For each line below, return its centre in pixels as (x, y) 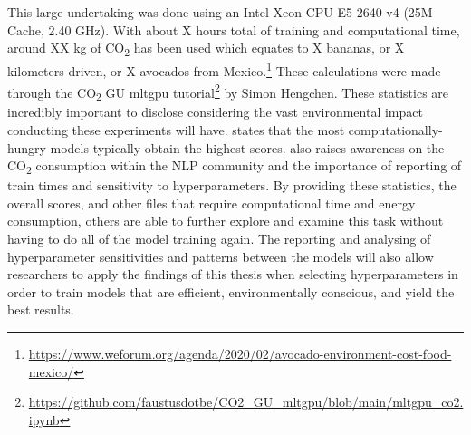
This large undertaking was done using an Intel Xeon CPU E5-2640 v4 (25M (220, 12)
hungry (27, 147)
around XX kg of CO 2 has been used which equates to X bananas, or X (206, 48)
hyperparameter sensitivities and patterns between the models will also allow (221, 256)
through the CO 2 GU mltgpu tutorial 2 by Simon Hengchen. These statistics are (228, 92)
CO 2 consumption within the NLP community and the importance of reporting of (235, 166)
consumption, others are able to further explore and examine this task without (226, 221)
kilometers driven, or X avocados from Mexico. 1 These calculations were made (224, 69)
